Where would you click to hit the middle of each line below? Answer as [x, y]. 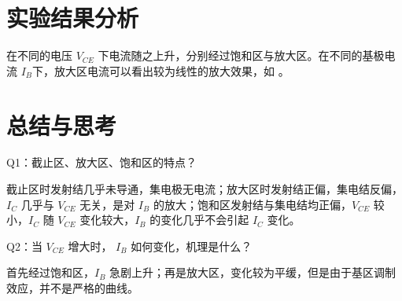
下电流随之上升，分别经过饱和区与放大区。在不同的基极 [241, 55]
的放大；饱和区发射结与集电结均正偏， [252, 204]
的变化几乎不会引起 [199, 220]
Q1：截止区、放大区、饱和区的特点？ [101, 162]
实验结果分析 [73, 18]
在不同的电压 [39, 55]
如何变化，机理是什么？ [192, 246]
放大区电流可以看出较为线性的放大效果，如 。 [172, 70]
